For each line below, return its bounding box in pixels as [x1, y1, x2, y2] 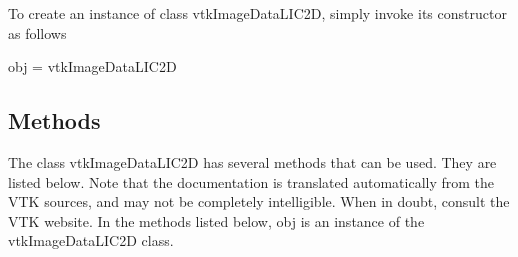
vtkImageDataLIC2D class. [8, 230, 174, 251]
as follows [8, 22, 67, 43]
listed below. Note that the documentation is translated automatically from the [8, 171, 495, 192]
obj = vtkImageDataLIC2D [8, 56, 177, 77]
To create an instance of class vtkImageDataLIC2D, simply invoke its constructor [8, 3, 507, 23]
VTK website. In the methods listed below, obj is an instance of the [8, 210, 425, 231]
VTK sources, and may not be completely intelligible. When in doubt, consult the [8, 191, 510, 212]
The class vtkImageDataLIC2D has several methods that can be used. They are [8, 151, 497, 172]
